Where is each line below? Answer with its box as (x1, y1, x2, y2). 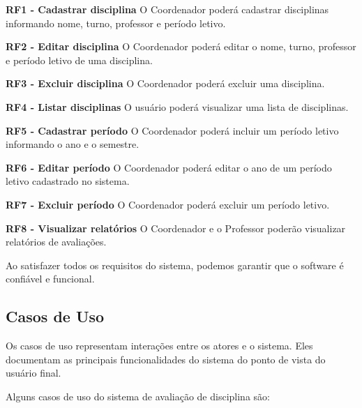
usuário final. (6, 365, 61, 380)
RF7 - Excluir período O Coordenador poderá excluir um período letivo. (6, 197, 330, 211)
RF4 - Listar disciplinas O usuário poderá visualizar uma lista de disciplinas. (6, 99, 349, 114)
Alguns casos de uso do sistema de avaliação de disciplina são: (6, 388, 270, 403)
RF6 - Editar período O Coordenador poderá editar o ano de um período (6, 160, 332, 174)
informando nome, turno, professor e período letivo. (6, 15, 226, 30)
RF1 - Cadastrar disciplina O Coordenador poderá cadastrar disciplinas (6, 2, 329, 16)
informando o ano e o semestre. (6, 137, 139, 151)
